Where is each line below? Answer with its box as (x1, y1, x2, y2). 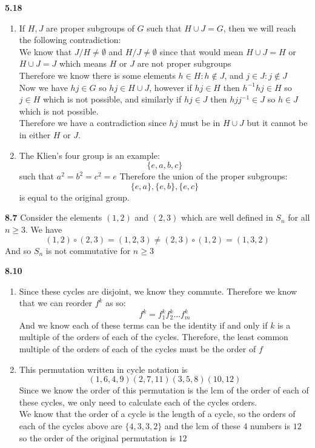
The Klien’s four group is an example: (19, 149, 160, 161)
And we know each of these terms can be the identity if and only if (19, 318, 268, 331)
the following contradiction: (19, 33, 121, 46)
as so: (105, 296, 126, 309)
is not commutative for (45, 244, 131, 256)
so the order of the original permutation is (19, 431, 176, 444)
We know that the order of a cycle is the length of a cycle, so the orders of (19, 407, 296, 420)
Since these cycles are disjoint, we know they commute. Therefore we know (19, 284, 297, 297)
